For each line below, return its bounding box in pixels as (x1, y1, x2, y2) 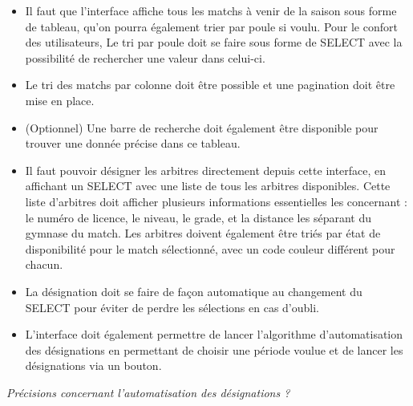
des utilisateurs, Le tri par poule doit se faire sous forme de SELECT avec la (25, 34, 403, 51)
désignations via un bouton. (25, 357, 162, 374)
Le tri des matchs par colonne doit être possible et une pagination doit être (25, 76, 395, 93)
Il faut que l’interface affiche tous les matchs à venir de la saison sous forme (25, 2, 397, 18)
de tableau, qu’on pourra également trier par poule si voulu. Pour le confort (25, 18, 398, 35)
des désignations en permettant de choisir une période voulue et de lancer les (25, 341, 403, 358)
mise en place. (25, 91, 95, 108)
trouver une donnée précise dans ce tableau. (25, 135, 241, 152)
